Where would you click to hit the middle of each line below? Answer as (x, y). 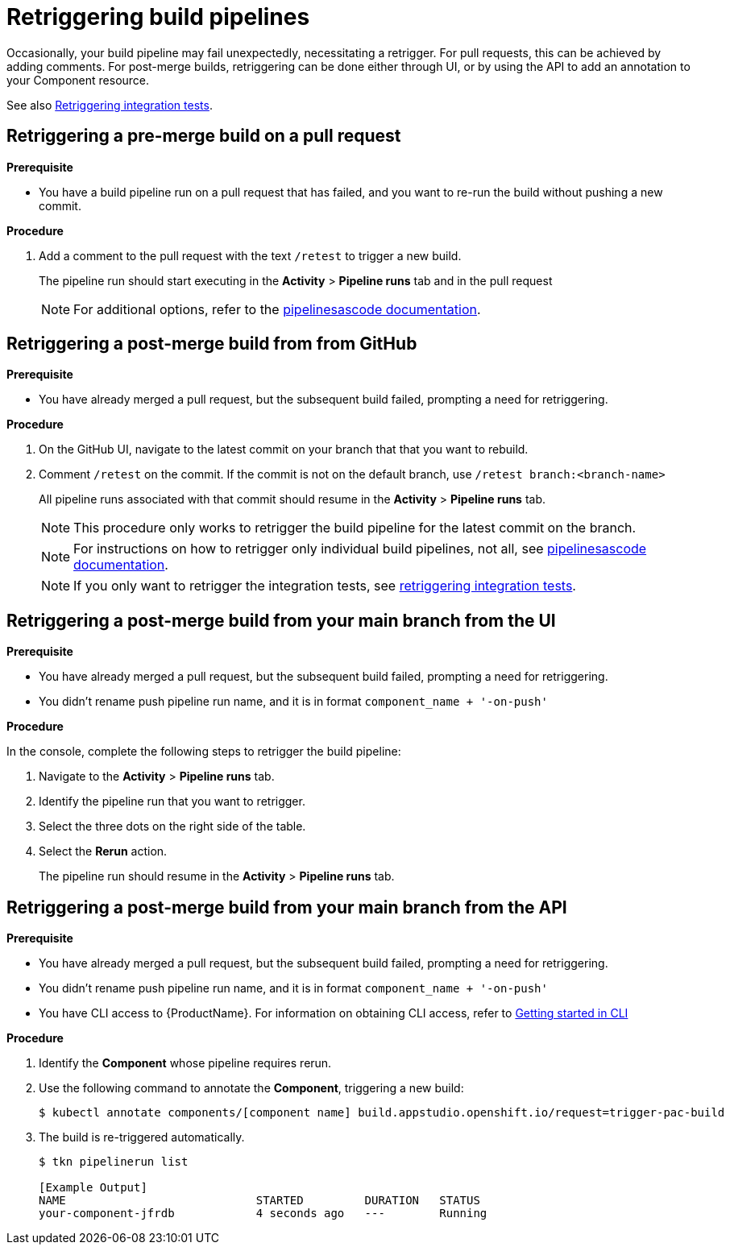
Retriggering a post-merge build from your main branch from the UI (281, 620)
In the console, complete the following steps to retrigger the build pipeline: (204, 752)
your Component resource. (78, 80)
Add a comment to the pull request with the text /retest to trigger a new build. (250, 255)
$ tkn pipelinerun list (114, 1162)
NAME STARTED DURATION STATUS (259, 1201)
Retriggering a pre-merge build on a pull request (204, 136)
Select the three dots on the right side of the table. (172, 826)
